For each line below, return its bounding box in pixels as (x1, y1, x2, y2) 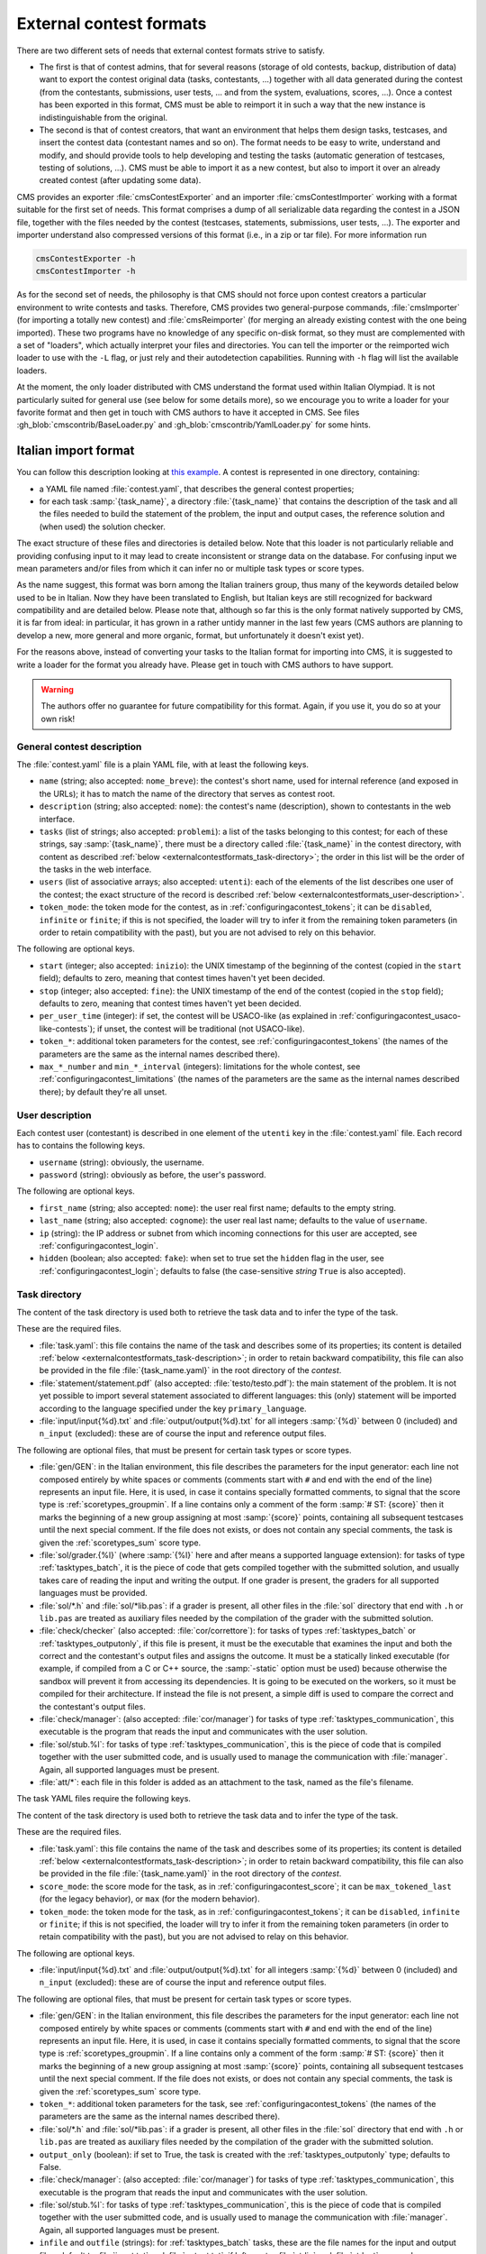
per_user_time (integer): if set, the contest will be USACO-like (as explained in (39, 1011, 337, 1022)
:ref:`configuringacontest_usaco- (338, 1011, 462, 1022)
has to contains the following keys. (16, 1141, 146, 1151)
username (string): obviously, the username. (39, 1157, 204, 1168)
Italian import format (16, 443, 135, 459)
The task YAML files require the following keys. (16, 1793, 191, 1804)
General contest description (16, 740, 142, 753)
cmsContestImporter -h (35, 266, 136, 277)
